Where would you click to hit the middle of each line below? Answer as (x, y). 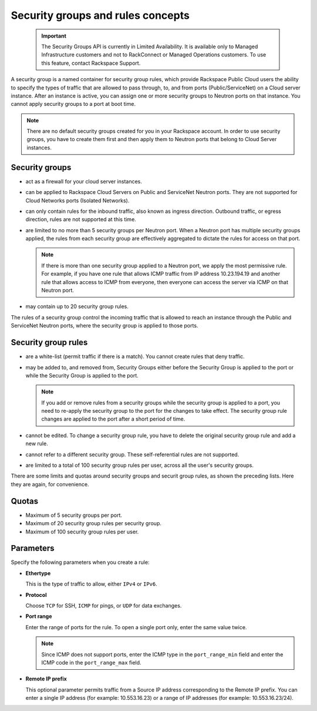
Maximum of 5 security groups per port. (74, 515)
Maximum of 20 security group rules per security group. (93, 523)
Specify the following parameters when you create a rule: (80, 562)
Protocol (36, 595)
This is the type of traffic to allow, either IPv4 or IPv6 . (92, 584)
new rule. (37, 443)
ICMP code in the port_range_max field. (91, 662)
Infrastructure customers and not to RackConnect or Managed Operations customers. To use (154, 55)
